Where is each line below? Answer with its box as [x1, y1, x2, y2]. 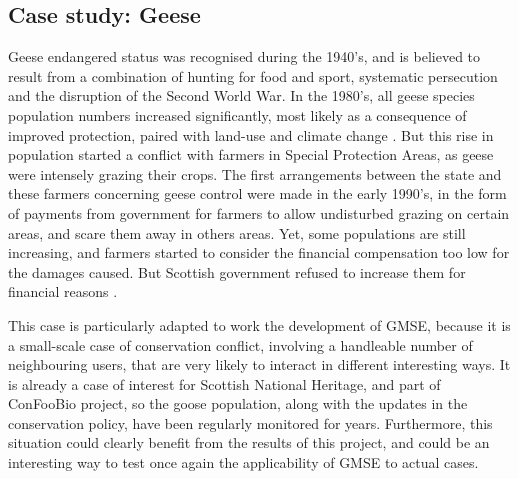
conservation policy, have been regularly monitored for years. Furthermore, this [8, 412, 493, 433]
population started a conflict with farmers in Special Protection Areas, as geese [8, 144, 494, 165]
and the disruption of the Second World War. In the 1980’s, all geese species [8, 85, 475, 106]
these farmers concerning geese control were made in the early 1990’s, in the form [8, 183, 507, 204]
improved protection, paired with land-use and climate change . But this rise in [8, 124, 494, 145]
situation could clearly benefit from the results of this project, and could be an [8, 432, 490, 453]
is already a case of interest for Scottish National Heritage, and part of [8, 373, 441, 394]
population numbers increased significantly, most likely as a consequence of [8, 104, 467, 125]
